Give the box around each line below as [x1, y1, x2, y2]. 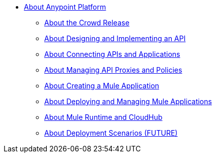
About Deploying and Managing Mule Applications [44, 97, 212, 106]
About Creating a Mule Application [44, 81, 160, 90]
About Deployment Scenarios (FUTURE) [44, 129, 178, 137]
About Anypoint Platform [24, 3, 106, 11]
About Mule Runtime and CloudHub [44, 113, 163, 121]
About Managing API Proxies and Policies [44, 66, 182, 74]
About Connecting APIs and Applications [44, 50, 180, 58]
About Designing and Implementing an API [44, 34, 186, 43]
